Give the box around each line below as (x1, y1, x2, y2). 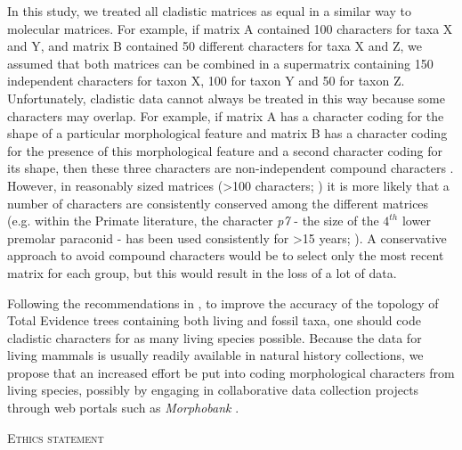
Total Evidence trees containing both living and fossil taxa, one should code (7, 311, 421, 330)
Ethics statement (7, 428, 104, 446)
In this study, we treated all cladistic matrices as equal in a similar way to (7, 2, 411, 20)
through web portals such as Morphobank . (7, 398, 239, 417)
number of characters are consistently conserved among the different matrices (7, 193, 429, 212)
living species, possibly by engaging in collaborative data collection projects (7, 380, 419, 399)
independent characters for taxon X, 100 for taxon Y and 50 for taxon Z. (7, 71, 405, 90)
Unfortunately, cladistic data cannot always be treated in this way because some (7, 88, 445, 107)
